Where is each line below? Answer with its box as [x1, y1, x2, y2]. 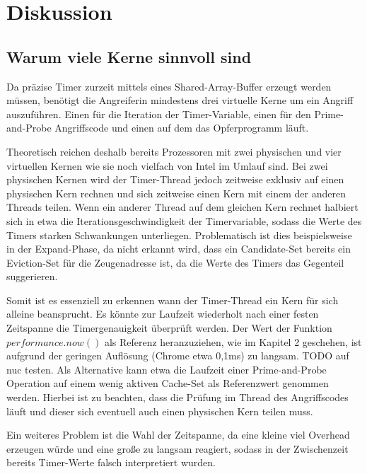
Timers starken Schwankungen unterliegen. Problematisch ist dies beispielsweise [6, 227, 352, 242]
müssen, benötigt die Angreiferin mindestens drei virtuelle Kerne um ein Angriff [6, 93, 354, 108]
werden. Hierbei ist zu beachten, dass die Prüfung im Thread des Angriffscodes [6, 390, 349, 405]
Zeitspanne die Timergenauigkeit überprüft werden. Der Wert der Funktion [6, 320, 332, 335]
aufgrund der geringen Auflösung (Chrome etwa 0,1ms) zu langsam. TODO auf [6, 348, 349, 363]
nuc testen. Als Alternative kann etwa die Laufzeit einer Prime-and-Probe [6, 362, 327, 376]
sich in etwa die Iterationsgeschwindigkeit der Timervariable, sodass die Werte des [6, 213, 362, 228]
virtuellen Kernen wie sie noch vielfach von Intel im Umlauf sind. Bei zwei [6, 158, 328, 173]
